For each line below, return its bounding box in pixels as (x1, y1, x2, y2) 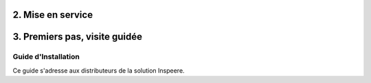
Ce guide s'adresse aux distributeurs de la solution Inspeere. (12, 66, 185, 75)
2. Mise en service (12, 9, 93, 21)
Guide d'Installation (12, 52, 80, 62)
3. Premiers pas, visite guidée (12, 31, 142, 43)
